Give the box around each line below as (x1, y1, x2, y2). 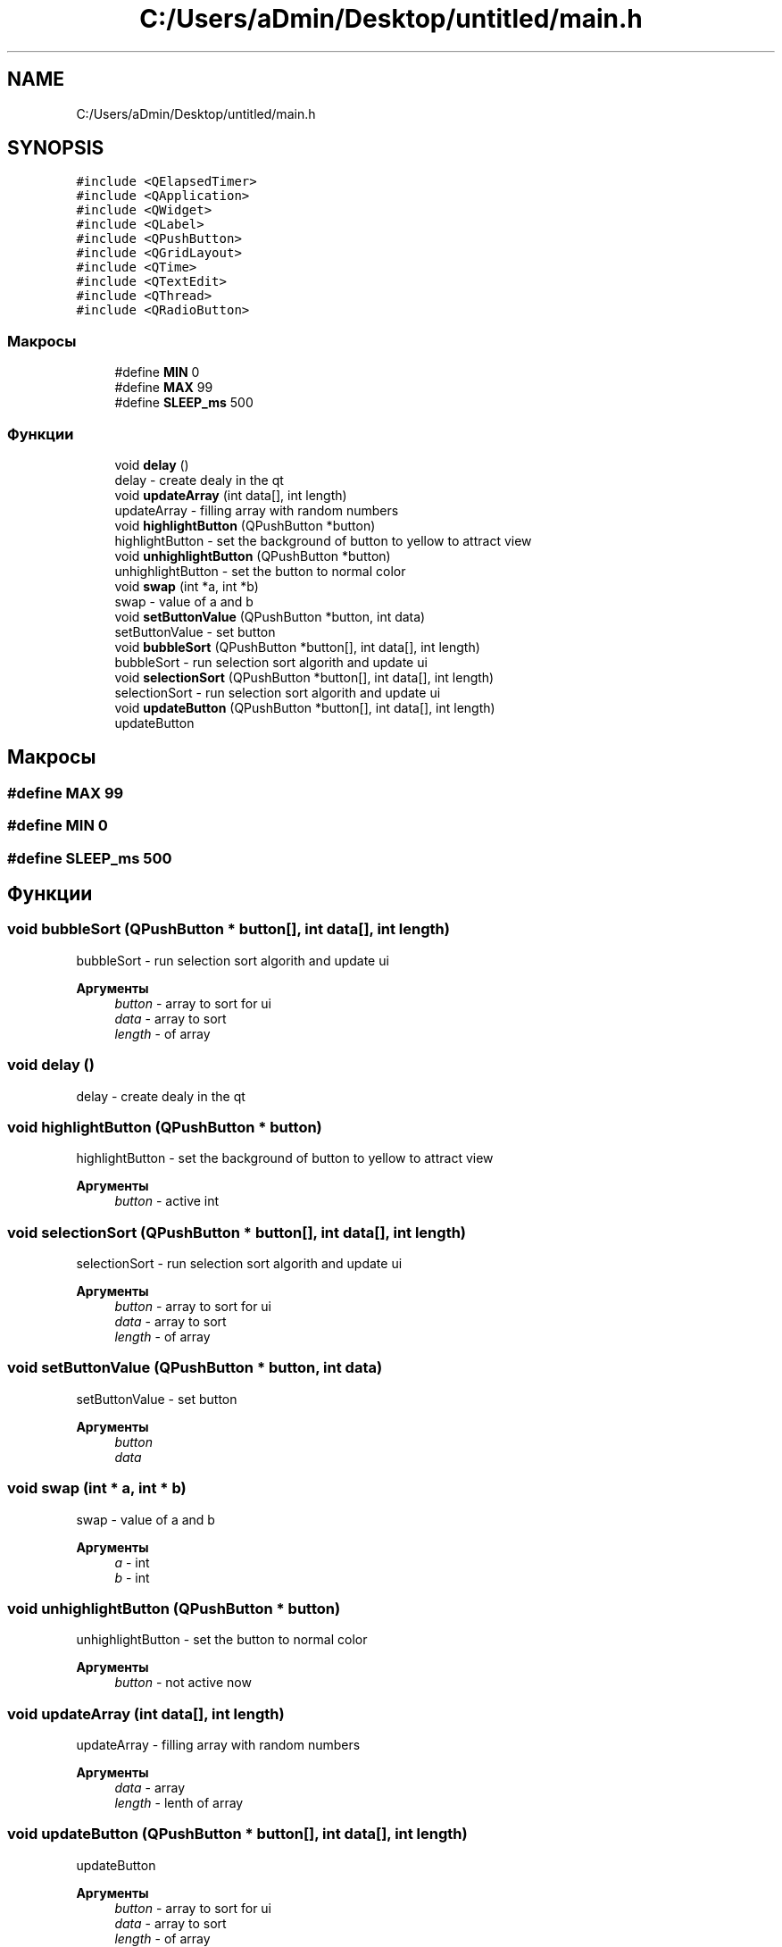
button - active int (114, 1193, 220, 1209)
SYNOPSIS (7, 137, 104, 160)
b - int (114, 1569, 150, 1585)
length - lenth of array (114, 1795, 244, 1810)
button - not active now (114, 1675, 252, 1691)
